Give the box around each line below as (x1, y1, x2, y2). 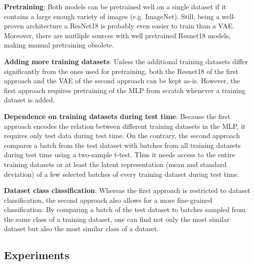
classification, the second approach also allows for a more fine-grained (4, 194, 212, 205)
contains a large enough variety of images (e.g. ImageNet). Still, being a (4, 11, 220, 21)
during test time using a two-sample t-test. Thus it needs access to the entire (4, 149, 235, 160)
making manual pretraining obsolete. (4, 40, 114, 50)
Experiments (4, 247, 70, 263)
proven (4, 21, 24, 31)
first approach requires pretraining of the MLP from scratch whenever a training (4, 85, 246, 95)
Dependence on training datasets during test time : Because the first (4, 111, 230, 121)
